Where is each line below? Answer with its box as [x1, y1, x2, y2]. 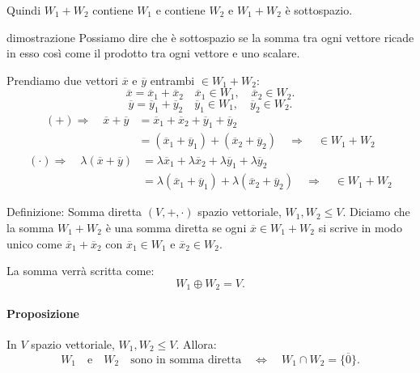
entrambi [150, 71, 195, 88]
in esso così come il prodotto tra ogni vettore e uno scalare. [6, 45, 300, 61]
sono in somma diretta [130, 354, 242, 366]
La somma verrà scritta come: [6, 262, 155, 279]
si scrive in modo [318, 218, 402, 235]
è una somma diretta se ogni [105, 218, 247, 235]
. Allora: [176, 335, 217, 352]
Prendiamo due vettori [6, 71, 118, 88]
